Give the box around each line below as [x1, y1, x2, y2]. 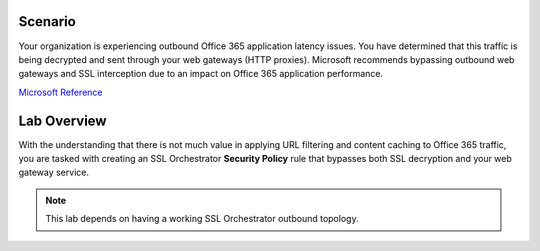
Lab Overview [18, 112, 107, 129]
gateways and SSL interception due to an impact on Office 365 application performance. [18, 68, 384, 80]
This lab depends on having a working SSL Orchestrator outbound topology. [45, 213, 359, 225]
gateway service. [18, 166, 90, 179]
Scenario [18, 13, 77, 30]
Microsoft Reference [18, 86, 104, 98]
